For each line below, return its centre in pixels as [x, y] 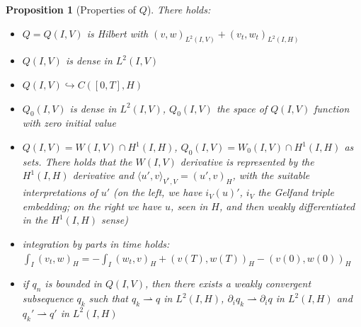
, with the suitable [271, 175]
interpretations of [60, 192]
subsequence [48, 298]
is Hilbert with [118, 33]
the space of [242, 108]
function [332, 108]
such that [108, 298]
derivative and [103, 175]
